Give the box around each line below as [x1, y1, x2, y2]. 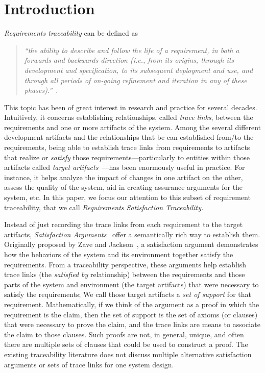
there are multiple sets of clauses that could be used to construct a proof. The [4, 339, 248, 350]
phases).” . [24, 85, 58, 95]
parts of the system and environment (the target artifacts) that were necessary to [4, 279, 259, 289]
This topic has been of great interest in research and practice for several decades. [4, 102, 257, 112]
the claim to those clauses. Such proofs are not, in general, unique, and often [4, 329, 244, 339]
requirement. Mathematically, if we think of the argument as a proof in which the [4, 299, 259, 309]
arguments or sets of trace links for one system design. [4, 359, 174, 369]
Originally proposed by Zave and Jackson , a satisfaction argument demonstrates [4, 239, 258, 250]
